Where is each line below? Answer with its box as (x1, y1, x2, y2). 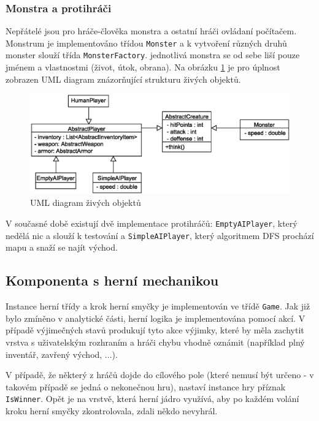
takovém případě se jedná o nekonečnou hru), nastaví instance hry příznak (6, 380, 286, 393)
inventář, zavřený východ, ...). (6, 347, 118, 360)
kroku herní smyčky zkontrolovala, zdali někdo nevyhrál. (6, 404, 218, 417)
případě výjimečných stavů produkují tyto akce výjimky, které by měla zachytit (6, 324, 304, 336)
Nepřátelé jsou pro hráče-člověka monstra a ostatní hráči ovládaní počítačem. (6, 25, 297, 37)
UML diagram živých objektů (30, 196, 141, 209)
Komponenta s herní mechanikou (6, 271, 219, 290)
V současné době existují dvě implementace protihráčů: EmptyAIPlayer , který (6, 217, 298, 230)
